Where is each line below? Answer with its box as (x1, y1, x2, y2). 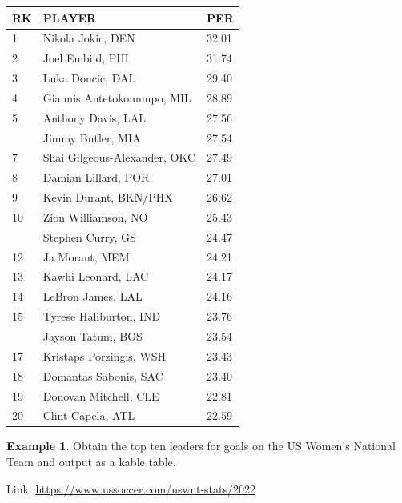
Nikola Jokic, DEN (42, 30, 135, 46)
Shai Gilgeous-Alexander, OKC (42, 149, 196, 166)
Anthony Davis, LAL (42, 109, 146, 126)
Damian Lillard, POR (42, 169, 150, 186)
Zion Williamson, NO (42, 208, 148, 225)
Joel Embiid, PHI (42, 50, 129, 66)
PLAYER (42, 9, 97, 26)
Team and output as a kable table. (6, 453, 176, 470)
